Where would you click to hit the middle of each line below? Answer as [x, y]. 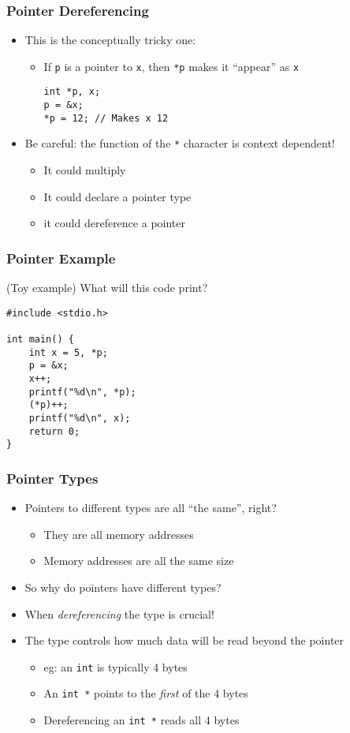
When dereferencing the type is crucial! [119, 613]
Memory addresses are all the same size [139, 561]
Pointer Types [52, 478]
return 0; [54, 431]
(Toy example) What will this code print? [107, 288]
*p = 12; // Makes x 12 [106, 118]
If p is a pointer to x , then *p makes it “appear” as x [171, 66]
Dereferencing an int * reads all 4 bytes [141, 720]
